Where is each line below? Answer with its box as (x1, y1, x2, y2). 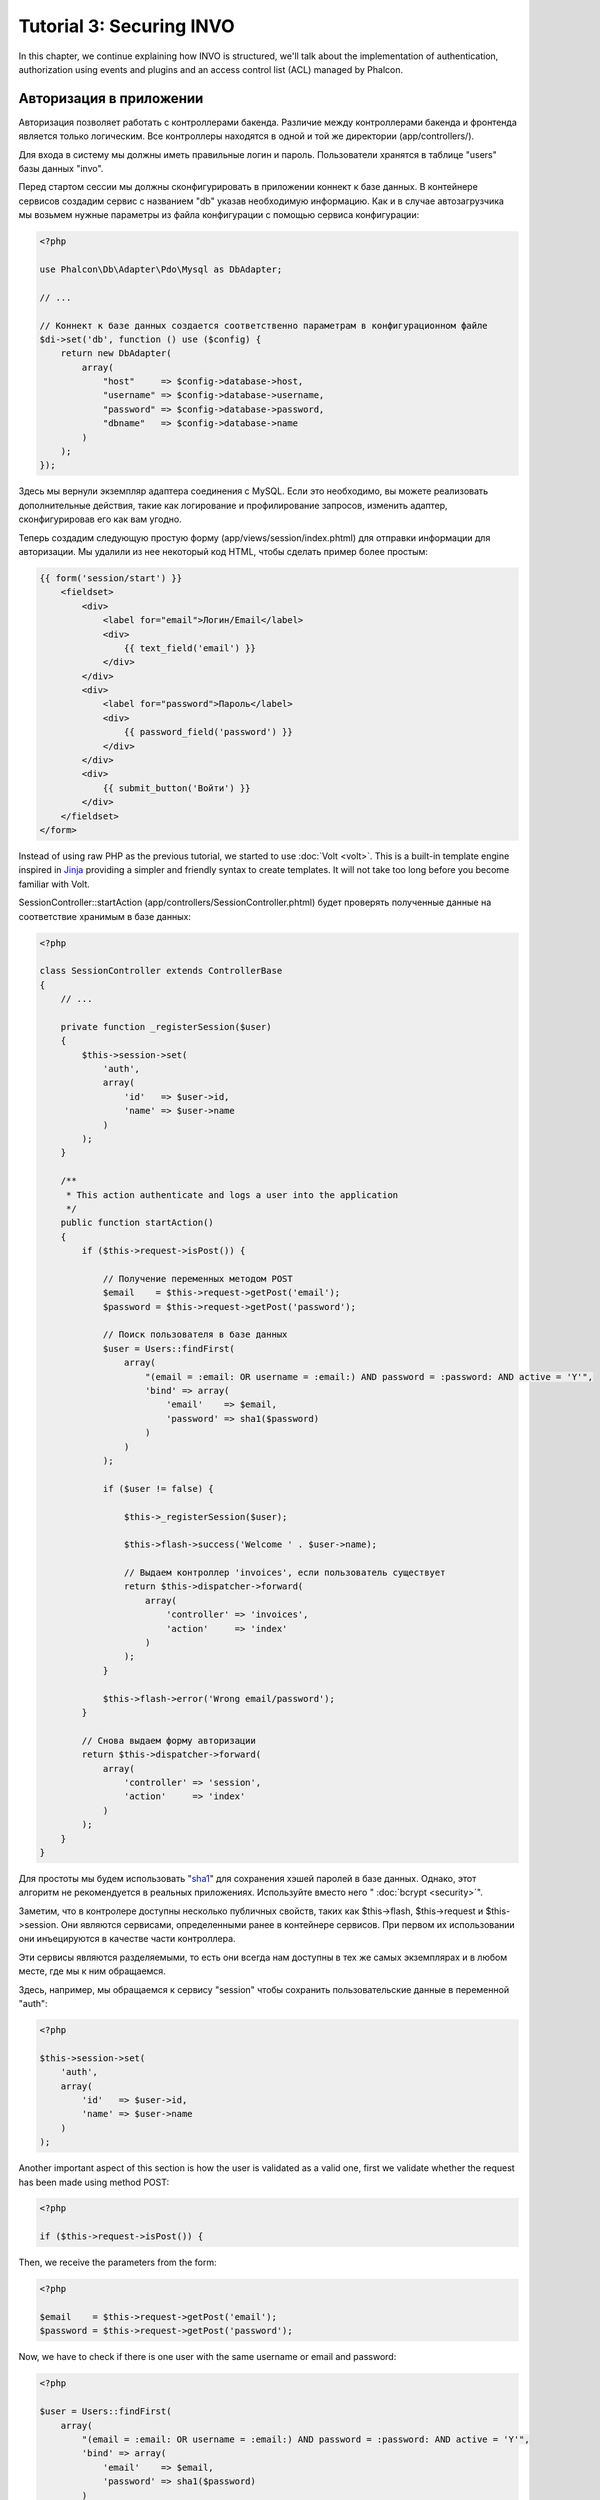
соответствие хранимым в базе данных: (18, 910, 192, 922)
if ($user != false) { (102, 1483, 214, 1494)
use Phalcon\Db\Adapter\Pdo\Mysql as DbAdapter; (39, 263, 283, 275)
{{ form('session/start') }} (39, 572, 183, 584)
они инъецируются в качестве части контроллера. (18, 1933, 236, 1945)
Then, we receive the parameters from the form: (18, 2256, 217, 2269)
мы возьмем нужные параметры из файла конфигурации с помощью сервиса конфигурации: (18, 209, 420, 221)
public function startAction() (60, 1217, 214, 1229)
